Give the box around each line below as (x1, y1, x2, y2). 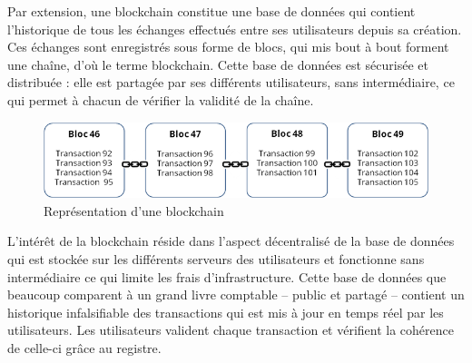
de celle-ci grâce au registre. (7, 338, 162, 357)
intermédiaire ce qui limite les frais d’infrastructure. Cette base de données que (7, 267, 447, 286)
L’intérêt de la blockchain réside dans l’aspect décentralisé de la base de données (7, 231, 455, 250)
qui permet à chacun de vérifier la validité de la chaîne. (7, 90, 314, 109)
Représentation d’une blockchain (44, 201, 224, 220)
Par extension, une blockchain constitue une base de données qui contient (7, 2, 416, 20)
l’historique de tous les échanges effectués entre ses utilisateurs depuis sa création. (7, 19, 462, 38)
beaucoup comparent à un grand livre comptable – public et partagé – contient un (7, 285, 465, 304)
